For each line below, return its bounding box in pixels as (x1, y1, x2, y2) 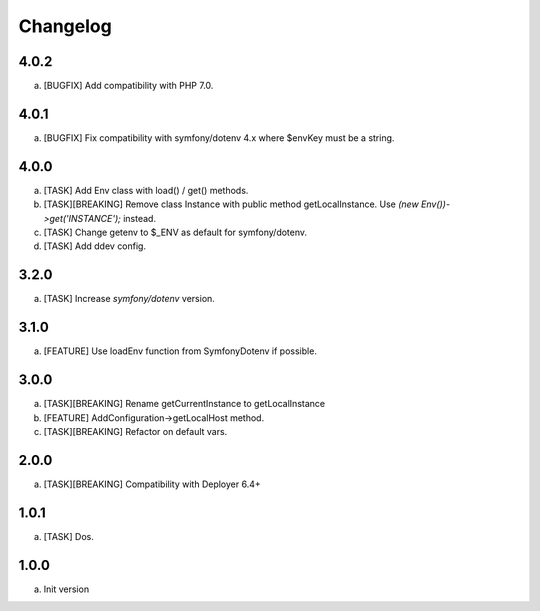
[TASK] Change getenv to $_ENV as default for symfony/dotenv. (43, 226, 308, 239)
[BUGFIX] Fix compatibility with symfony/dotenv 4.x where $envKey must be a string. (43, 131, 395, 144)
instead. (123, 212, 157, 224)
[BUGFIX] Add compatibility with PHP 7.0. (43, 80, 214, 92)
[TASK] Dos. (43, 530, 94, 542)
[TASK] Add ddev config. (43, 240, 147, 252)
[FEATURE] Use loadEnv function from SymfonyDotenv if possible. (43, 345, 317, 357)
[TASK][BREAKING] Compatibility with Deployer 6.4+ (43, 478, 261, 490)
